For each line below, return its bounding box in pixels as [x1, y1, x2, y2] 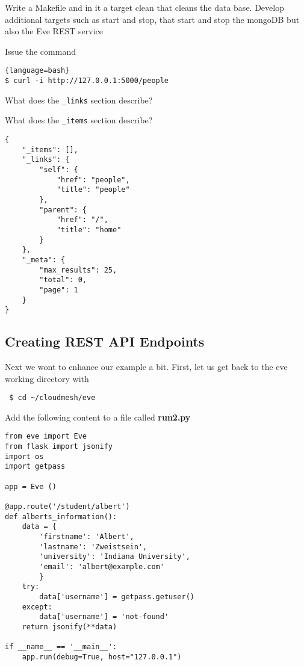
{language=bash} [5, 66, 70, 75]
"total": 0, [39, 276, 87, 285]
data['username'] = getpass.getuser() [39, 592, 194, 601]
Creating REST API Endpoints [5, 332, 205, 351]
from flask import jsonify [5, 442, 113, 451]
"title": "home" [56, 225, 122, 234]
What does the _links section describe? [5, 93, 153, 106]
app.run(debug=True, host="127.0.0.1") [22, 652, 182, 661]
